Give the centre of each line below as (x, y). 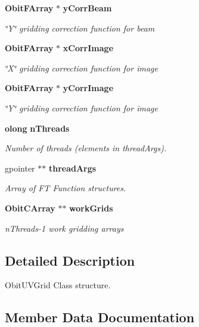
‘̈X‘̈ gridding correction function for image (81, 68)
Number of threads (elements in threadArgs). (86, 148)
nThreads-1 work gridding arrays (64, 228)
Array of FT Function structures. (66, 188)
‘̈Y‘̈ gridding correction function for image (81, 108)
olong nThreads (37, 128)
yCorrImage (88, 88)
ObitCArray (30, 208)
